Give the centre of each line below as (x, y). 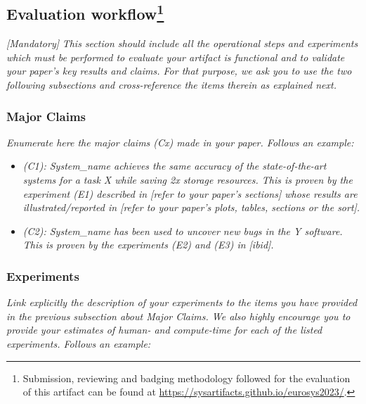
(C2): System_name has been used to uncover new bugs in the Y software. (183, 231)
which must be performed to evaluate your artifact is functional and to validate (176, 57)
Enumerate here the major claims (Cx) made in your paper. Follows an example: (180, 142)
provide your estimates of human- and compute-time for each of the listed (164, 330)
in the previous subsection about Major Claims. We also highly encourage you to (178, 316)
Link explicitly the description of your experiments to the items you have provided (182, 302)
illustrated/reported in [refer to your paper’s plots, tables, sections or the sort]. (191, 207)
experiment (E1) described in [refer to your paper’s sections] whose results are (190, 193)
